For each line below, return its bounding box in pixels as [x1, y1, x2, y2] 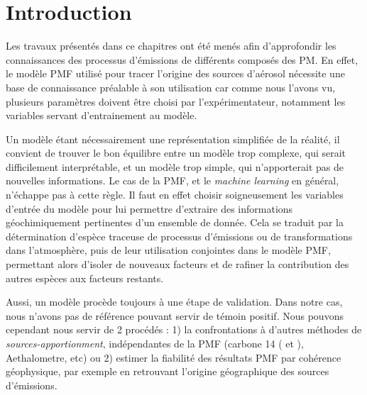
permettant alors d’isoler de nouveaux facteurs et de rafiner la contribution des [6, 257, 349, 272]
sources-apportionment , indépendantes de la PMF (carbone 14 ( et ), [6, 336, 304, 350]
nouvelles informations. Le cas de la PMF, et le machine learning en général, [6, 173, 339, 188]
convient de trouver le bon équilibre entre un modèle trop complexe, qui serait [6, 145, 346, 160]
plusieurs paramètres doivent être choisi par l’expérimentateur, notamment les [6, 94, 346, 109]
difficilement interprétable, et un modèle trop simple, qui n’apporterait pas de [6, 159, 344, 174]
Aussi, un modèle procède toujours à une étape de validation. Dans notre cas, [6, 294, 343, 309]
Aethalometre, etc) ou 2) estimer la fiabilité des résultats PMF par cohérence [6, 350, 341, 365]
